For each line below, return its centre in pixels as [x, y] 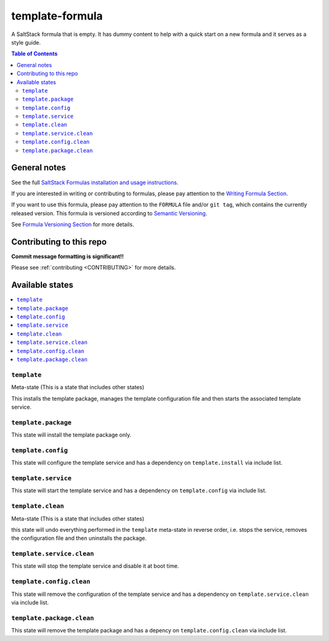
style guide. [26, 42]
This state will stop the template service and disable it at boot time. [95, 566]
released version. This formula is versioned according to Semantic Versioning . [109, 213]
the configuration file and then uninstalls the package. [79, 538]
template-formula [57, 16]
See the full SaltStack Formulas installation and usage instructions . [95, 182]
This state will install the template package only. [71, 435]
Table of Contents [34, 54]
